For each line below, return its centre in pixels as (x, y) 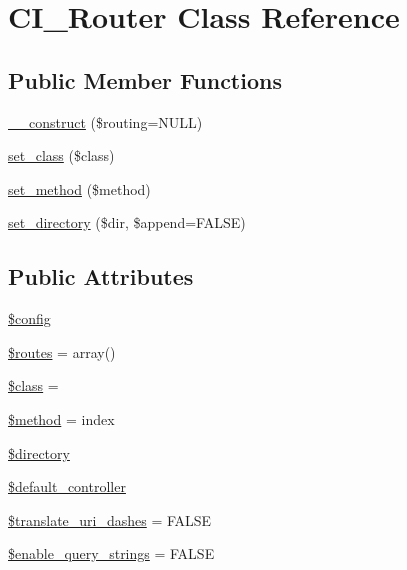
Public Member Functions (145, 79)
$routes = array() (62, 351)
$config (29, 318)
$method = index (61, 418)
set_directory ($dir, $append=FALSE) (127, 222)
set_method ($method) (79, 188)
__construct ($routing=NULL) (105, 121)
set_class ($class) (61, 155)
